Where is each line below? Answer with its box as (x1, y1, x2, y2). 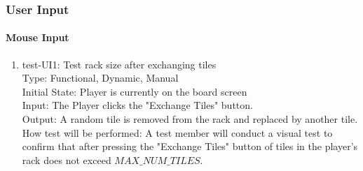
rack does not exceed (22, 152, 111, 167)
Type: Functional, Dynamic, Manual (22, 70, 179, 85)
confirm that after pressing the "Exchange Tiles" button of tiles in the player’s (22, 139, 358, 154)
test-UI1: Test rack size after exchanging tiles (22, 57, 217, 71)
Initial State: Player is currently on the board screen (22, 84, 247, 98)
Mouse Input (6, 30, 69, 45)
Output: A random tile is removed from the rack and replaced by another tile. (22, 112, 358, 126)
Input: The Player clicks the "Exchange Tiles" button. (22, 98, 253, 112)
